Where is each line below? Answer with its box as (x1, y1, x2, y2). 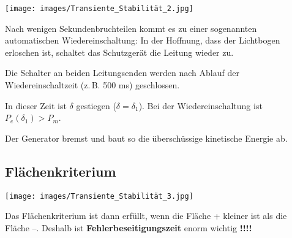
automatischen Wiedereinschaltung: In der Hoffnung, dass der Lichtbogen (5, 34, 280, 47)
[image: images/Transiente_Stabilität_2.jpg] (5, 4, 193, 13)
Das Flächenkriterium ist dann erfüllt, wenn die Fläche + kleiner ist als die (5, 209, 287, 222)
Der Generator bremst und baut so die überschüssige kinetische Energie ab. (5, 131, 288, 144)
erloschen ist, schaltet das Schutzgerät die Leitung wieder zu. (5, 45, 234, 58)
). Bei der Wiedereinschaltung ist (138, 99, 263, 112)
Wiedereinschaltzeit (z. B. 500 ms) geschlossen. (5, 79, 180, 91)
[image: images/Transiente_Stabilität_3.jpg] (5, 191, 193, 201)
